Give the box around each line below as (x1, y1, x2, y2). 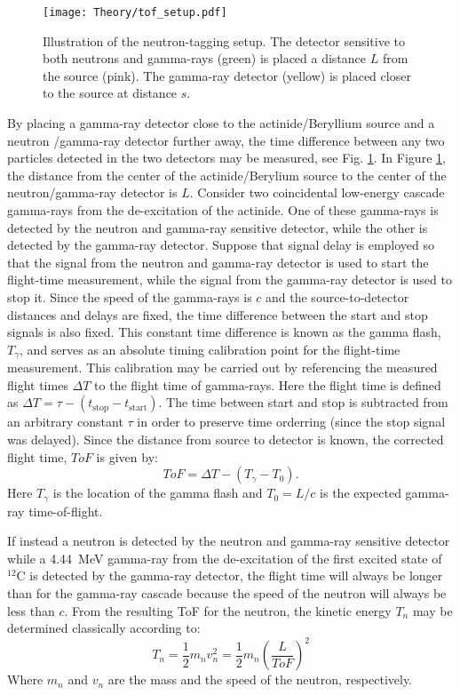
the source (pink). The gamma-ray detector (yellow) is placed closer (43, 66, 411, 84)
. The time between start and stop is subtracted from (158, 393, 448, 411)
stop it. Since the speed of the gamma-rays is (7, 287, 252, 306)
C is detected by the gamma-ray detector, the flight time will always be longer (16, 566, 443, 585)
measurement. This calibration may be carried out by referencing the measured (7, 358, 438, 377)
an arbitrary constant (7, 412, 123, 431)
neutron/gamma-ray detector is (7, 183, 178, 202)
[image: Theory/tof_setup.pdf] (43, 6, 227, 19)
